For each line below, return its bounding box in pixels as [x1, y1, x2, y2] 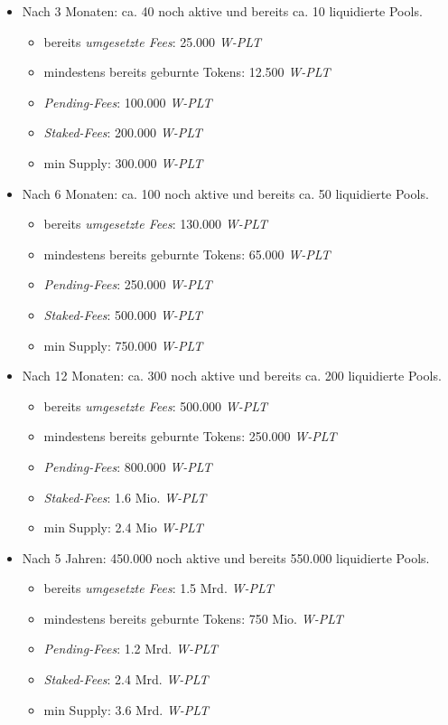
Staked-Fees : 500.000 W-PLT [43, 305, 202, 324]
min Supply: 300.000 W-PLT [43, 153, 203, 172]
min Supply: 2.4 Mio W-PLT [43, 518, 203, 537]
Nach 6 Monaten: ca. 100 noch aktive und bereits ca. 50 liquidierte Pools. [22, 184, 429, 202]
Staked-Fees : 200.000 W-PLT [43, 123, 202, 142]
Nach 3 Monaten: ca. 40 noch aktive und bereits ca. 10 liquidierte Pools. [22, 2, 423, 20]
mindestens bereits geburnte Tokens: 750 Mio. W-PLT [43, 608, 343, 627]
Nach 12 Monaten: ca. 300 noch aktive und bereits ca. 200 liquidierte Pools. [22, 366, 442, 385]
